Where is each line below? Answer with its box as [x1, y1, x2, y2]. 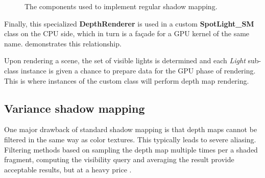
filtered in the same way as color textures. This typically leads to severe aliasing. [4, 134, 256, 144]
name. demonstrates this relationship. [4, 38, 122, 48]
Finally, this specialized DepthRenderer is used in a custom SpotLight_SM [4, 18, 254, 29]
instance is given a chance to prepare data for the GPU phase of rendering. [20, 65, 256, 75]
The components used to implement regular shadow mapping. [25, 1, 218, 11]
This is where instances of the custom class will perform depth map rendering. [4, 75, 249, 86]
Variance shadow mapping [4, 100, 145, 116]
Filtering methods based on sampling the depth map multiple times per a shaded [4, 144, 258, 155]
